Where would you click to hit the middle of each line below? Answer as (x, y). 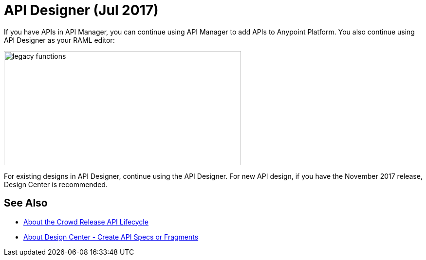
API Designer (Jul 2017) (81, 10)
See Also (26, 203)
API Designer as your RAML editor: (59, 40)
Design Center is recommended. (56, 184)
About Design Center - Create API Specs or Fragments (111, 237)
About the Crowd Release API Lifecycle (86, 222)
